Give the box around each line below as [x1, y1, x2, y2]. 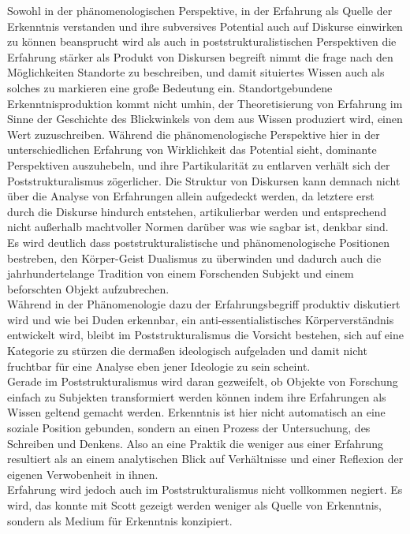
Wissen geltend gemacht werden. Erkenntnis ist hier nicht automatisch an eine [7, 404, 386, 420]
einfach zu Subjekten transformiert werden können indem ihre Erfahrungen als [7, 388, 386, 405]
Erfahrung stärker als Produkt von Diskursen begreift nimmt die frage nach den [7, 48, 393, 65]
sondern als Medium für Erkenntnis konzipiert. [7, 512, 233, 528]
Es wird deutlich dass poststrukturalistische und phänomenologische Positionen [7, 233, 390, 250]
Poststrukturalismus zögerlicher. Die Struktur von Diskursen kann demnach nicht [7, 172, 401, 189]
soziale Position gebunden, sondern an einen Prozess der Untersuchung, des [7, 420, 371, 436]
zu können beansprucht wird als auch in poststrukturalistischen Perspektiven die [7, 33, 397, 50]
